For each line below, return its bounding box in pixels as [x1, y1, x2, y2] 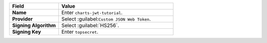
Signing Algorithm [12, 22, 56, 29]
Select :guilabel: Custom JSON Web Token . [61, 16, 151, 22]
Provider [12, 16, 33, 22]
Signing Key [12, 28, 42, 35]
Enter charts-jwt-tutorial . [61, 9, 123, 16]
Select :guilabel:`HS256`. [61, 22, 120, 29]
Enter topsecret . [61, 28, 98, 35]
